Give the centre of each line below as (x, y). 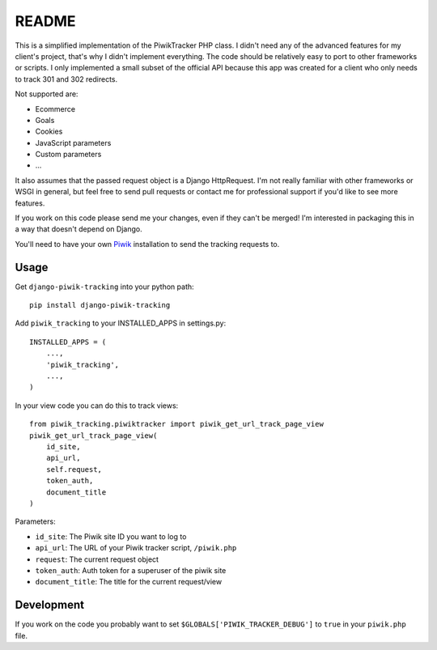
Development (50, 605)
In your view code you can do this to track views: (97, 406)
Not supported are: (47, 94)
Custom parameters (68, 155)
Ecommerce (55, 108)
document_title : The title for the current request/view (129, 582)
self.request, (74, 469)
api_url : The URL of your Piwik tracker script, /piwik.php (136, 548)
